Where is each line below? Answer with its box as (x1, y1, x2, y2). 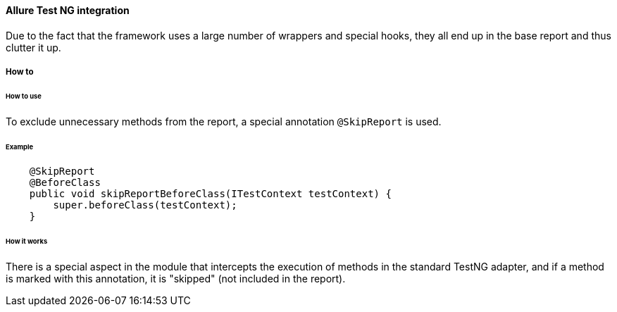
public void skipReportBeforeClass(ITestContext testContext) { (29, 188, 392, 200)
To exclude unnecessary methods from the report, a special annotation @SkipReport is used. (6, 115, 442, 127)
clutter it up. (6, 41, 61, 54)
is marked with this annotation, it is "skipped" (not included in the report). (6, 273, 346, 285)
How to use (6, 92, 42, 100)
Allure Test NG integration (6, 4, 130, 16)
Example (6, 142, 34, 151)
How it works (6, 237, 48, 246)
